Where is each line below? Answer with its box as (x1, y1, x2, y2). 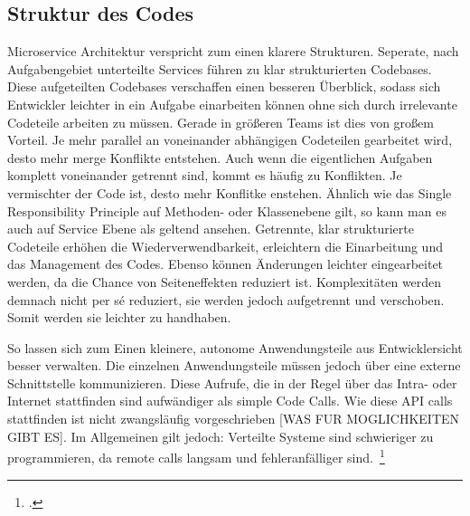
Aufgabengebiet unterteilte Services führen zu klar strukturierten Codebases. (7, 59, 432, 78)
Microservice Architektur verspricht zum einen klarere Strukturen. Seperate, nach (7, 42, 459, 61)
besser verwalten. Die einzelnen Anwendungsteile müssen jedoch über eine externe (7, 356, 461, 375)
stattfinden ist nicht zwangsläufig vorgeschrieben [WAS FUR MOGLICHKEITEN (7, 409, 460, 428)
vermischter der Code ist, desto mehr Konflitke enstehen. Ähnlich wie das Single (7, 183, 452, 202)
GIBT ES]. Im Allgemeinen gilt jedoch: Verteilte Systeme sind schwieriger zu (7, 426, 434, 445)
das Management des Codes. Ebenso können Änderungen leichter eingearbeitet (7, 254, 444, 273)
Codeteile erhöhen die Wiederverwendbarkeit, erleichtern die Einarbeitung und (7, 236, 443, 255)
